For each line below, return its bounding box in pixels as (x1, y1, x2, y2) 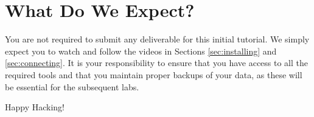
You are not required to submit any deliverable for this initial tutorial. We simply (5, 33, 310, 45)
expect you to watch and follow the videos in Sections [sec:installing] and (5, 44, 277, 57)
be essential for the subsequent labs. (5, 80, 139, 93)
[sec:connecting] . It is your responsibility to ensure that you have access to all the (5, 56, 309, 69)
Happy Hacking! (5, 101, 65, 113)
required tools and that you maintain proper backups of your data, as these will (5, 68, 302, 81)
